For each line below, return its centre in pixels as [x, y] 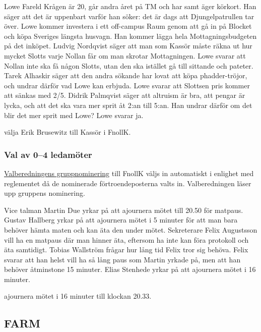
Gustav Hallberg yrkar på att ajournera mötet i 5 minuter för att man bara [121, 220]
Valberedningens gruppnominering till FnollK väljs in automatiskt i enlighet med [129, 173]
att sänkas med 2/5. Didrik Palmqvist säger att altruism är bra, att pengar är [125, 95]
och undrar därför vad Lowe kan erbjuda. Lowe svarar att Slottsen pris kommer [127, 85]
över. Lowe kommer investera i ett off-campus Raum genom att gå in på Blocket [128, 26]
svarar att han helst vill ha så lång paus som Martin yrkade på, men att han [122, 259]
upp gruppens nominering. [45, 193]
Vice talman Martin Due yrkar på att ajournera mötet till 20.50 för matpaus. [124, 210]
